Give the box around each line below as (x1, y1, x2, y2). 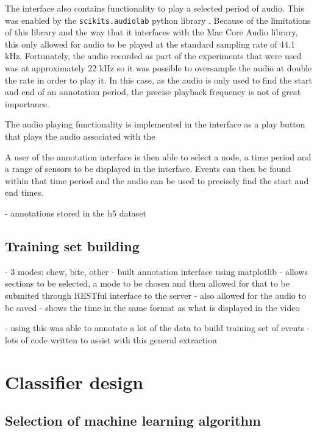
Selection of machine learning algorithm (5, 411, 261, 430)
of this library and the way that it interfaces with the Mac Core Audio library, (5, 26, 298, 38)
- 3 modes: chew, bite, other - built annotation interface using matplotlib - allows (5, 265, 308, 277)
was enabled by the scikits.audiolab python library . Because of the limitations (5, 13, 311, 26)
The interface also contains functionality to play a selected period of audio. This (5, 2, 304, 14)
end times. (5, 186, 44, 199)
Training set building (5, 236, 140, 255)
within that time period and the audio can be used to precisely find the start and (5, 174, 309, 187)
